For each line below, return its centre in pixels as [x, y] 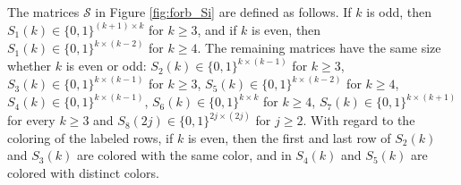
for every [31, 120]
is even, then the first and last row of [289, 137]
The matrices [43, 12]
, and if [217, 30]
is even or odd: [106, 66]
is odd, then [399, 12]
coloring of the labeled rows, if [90, 137]
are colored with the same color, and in [184, 155]
